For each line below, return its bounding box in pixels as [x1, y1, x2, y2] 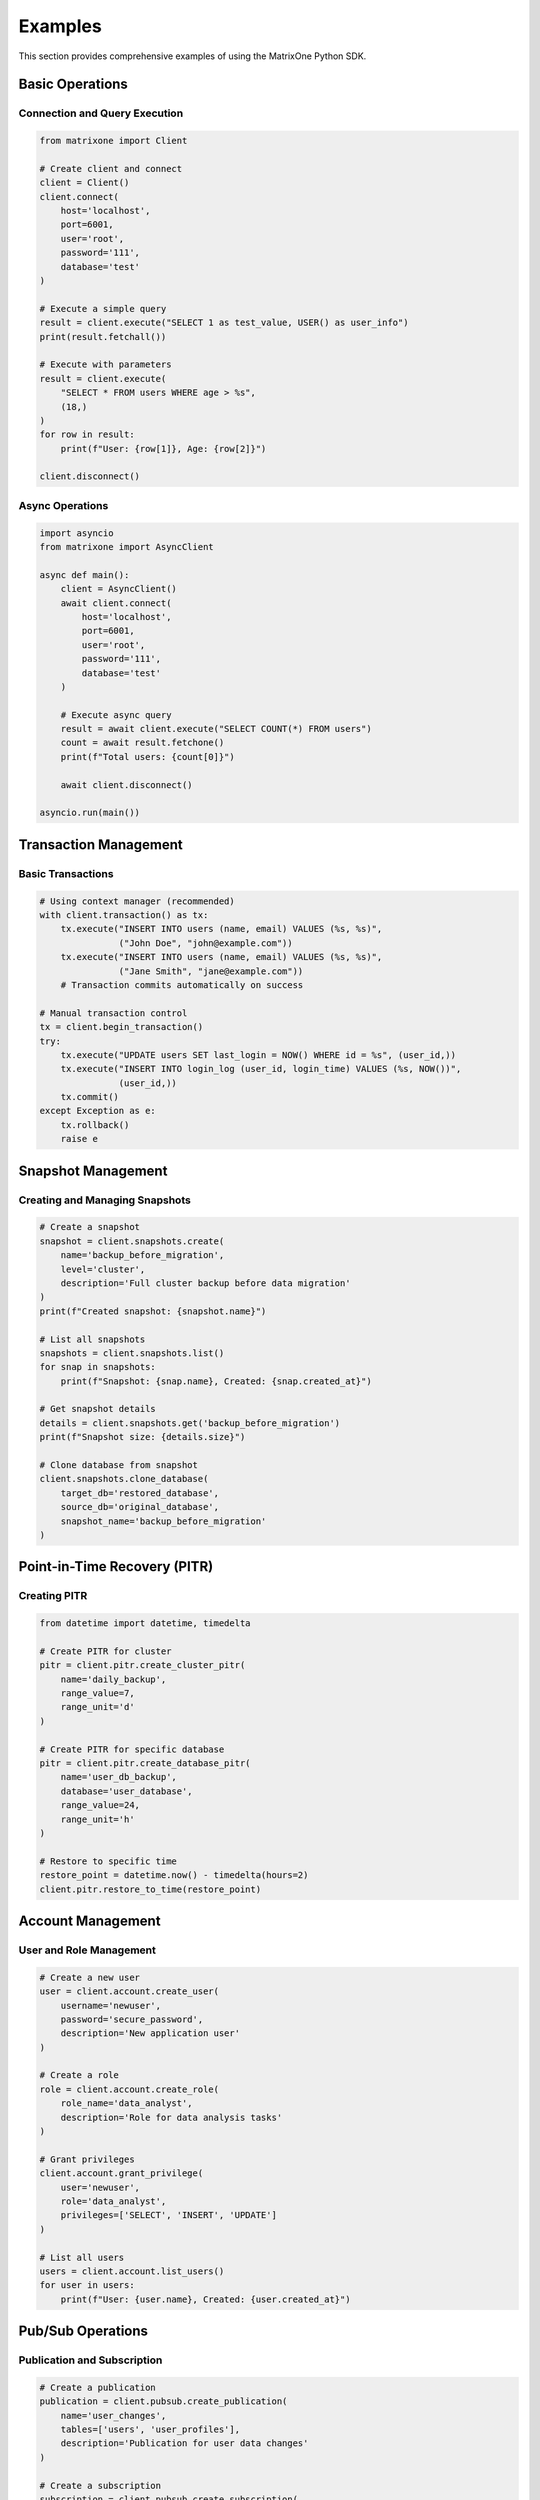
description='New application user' [60, 2028, 240, 2039]
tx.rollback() [60, 1119, 130, 1130]
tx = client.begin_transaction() [39, 1021, 204, 1033]
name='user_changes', [60, 2410, 167, 2421]
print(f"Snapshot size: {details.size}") [39, 1431, 246, 1443]
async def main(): [39, 569, 130, 580]
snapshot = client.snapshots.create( [39, 1235, 225, 1247]
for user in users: [39, 2280, 135, 2291]
